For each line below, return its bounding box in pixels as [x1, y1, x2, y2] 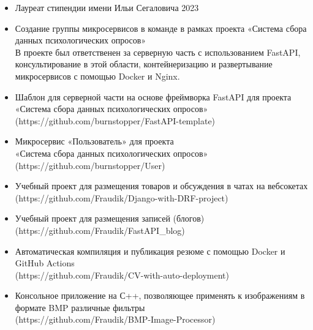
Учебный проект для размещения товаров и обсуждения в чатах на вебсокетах [15, 179, 308, 192]
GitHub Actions [15, 257, 75, 269]
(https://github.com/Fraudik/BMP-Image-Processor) [15, 313, 216, 326]
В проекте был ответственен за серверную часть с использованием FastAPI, [15, 45, 301, 58]
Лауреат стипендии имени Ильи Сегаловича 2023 [15, 1, 199, 13]
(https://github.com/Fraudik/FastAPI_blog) [15, 223, 185, 236]
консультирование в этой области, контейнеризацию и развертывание [15, 58, 273, 70]
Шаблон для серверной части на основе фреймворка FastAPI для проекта [15, 90, 292, 103]
